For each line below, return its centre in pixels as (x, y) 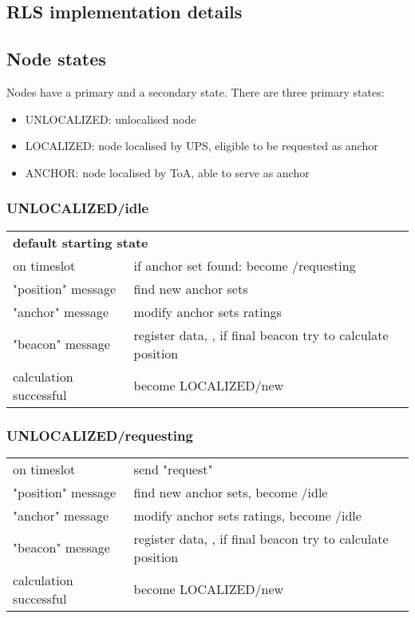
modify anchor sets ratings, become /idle (247, 515)
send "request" (173, 469)
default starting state (81, 242)
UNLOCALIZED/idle (78, 208)
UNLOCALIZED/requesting (100, 435)
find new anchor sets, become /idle (231, 492)
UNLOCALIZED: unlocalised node (111, 119)
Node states (56, 59)
